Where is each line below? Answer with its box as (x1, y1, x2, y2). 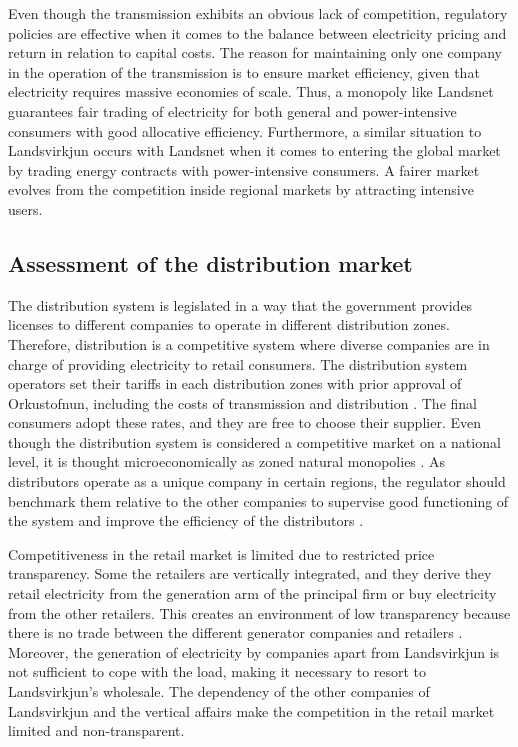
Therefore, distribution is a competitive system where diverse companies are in (8, 333, 490, 354)
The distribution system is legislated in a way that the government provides (8, 294, 473, 315)
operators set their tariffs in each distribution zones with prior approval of (8, 373, 462, 394)
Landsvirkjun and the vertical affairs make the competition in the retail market (8, 700, 495, 721)
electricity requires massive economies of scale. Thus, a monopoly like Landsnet (8, 81, 494, 102)
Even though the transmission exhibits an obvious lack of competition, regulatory (8, 3, 508, 23)
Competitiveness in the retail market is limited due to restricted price (8, 543, 435, 564)
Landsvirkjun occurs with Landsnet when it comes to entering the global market (8, 140, 501, 161)
